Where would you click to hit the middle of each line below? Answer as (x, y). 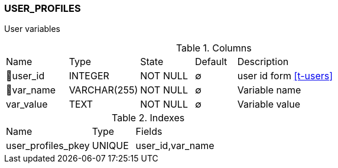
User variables (32, 29)
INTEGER (89, 76)
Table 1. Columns (214, 48)
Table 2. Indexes (148, 118)
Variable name (269, 90)
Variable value (269, 104)
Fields (149, 132)
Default (211, 62)
